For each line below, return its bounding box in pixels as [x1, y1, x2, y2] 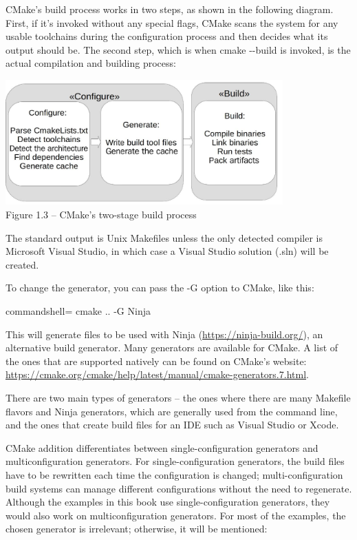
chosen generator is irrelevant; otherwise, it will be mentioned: [6, 521, 268, 536]
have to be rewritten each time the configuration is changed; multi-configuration [6, 467, 343, 481]
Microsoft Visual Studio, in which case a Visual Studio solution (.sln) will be [6, 244, 329, 258]
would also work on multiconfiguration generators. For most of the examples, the [6, 508, 346, 522]
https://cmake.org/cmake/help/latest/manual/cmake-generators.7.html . [6, 367, 309, 382]
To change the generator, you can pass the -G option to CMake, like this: [6, 280, 314, 295]
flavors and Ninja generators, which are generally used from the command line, [6, 404, 338, 418]
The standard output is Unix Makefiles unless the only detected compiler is [6, 230, 323, 245]
